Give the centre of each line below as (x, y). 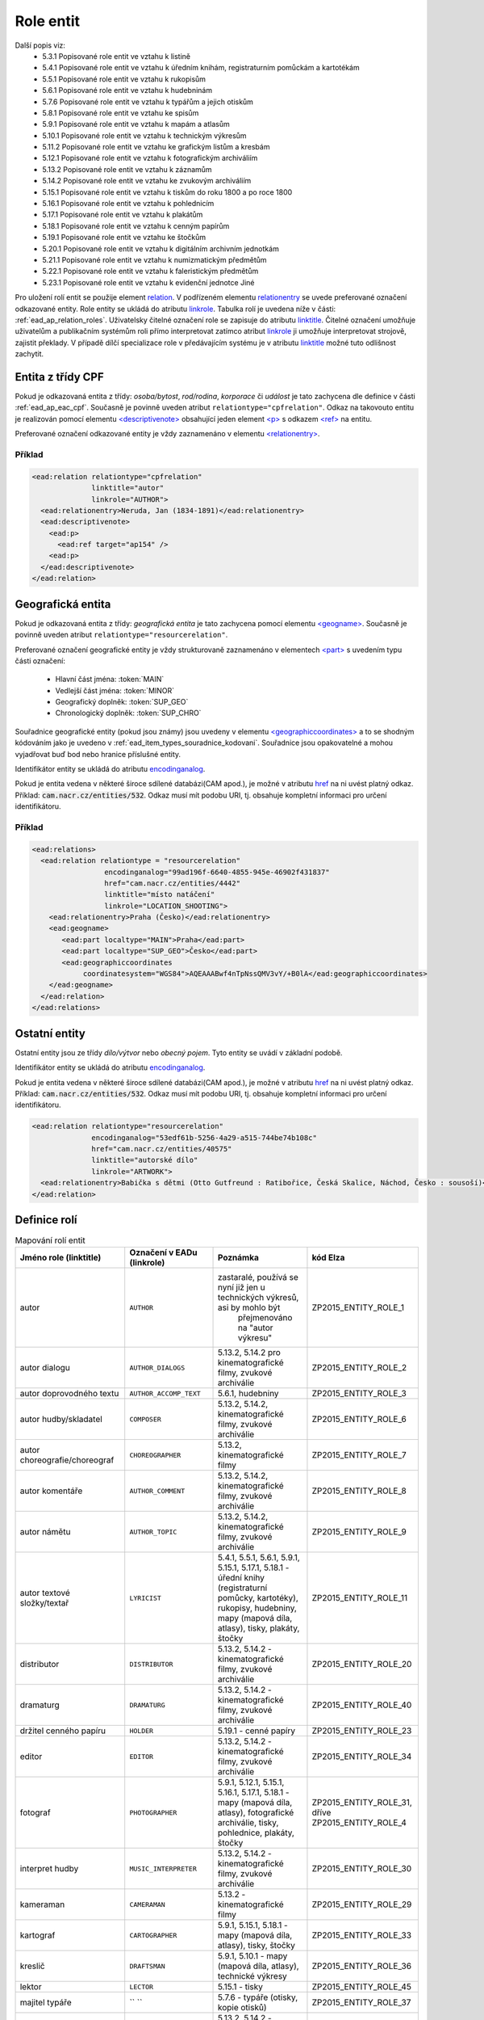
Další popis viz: (40, 45)
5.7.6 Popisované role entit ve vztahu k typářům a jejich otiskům (148, 102)
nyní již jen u (241, 1287)
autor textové (45, 1593)
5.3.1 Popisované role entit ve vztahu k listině (117, 56)
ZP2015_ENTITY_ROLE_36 (361, 1966)
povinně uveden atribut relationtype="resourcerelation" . (121, 635)
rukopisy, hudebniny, (257, 1608)
